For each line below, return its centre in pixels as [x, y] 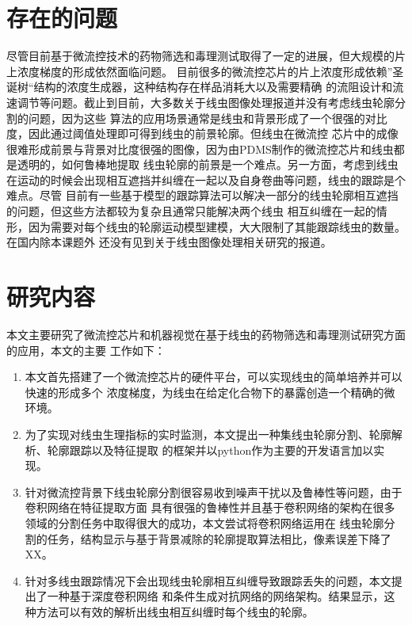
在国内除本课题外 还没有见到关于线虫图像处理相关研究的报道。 [169, 242]
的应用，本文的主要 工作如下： [86, 350]
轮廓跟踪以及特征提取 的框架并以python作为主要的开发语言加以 [210, 450]
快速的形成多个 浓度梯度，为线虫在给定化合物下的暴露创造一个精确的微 [210, 392]
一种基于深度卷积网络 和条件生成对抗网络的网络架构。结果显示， [216, 596]
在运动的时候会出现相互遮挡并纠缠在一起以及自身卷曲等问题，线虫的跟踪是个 [206, 179]
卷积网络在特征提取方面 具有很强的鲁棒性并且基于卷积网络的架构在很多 [210, 507]
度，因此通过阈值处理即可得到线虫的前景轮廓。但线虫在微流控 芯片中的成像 [202, 133]
